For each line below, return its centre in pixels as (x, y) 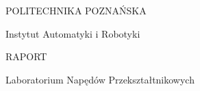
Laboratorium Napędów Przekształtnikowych (100, 79)
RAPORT (26, 56)
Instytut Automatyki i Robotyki (73, 33)
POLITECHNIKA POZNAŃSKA (76, 10)
